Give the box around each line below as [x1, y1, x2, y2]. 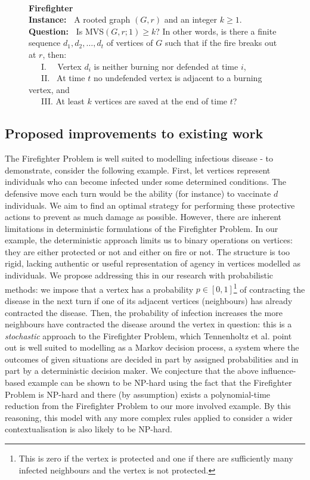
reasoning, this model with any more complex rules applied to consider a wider [5, 411, 293, 423]
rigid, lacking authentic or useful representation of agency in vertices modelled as [5, 257, 300, 270]
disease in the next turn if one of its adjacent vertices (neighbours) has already [5, 294, 293, 306]
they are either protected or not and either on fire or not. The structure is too [5, 245, 290, 258]
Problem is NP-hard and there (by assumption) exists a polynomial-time [5, 388, 271, 400]
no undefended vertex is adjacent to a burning [93, 72, 262, 84]
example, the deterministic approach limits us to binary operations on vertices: [5, 234, 293, 246]
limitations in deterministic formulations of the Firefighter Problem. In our [5, 222, 278, 234]
